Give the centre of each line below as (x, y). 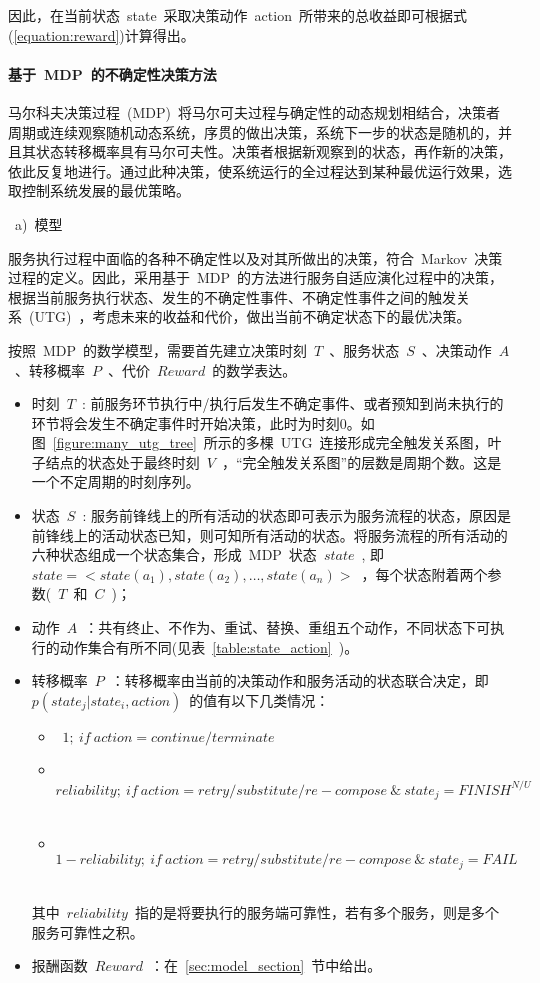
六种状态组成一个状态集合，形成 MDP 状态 (174, 554)
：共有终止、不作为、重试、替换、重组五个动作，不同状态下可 (287, 627)
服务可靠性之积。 (87, 931)
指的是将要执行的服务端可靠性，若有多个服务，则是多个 (316, 912)
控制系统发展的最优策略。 (105, 190)
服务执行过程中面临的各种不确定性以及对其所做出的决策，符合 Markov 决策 (255, 257)
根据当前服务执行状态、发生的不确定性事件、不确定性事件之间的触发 (232, 296)
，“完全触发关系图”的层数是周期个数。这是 (361, 461)
